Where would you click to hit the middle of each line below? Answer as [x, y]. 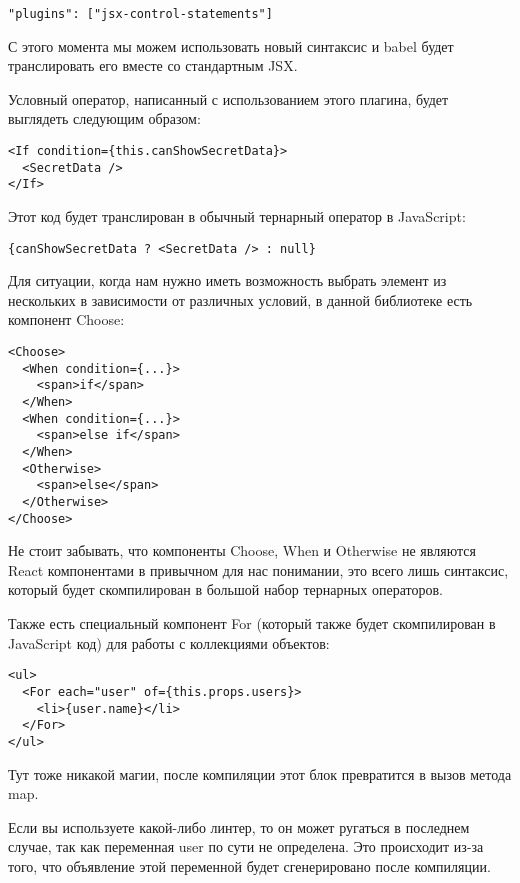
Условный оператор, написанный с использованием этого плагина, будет [228, 98]
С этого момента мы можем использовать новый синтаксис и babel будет [231, 45]
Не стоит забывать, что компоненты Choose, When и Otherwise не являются [242, 550]
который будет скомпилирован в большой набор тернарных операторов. [225, 589]
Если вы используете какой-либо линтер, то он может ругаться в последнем [239, 826]
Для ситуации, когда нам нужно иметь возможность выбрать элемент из [227, 280]
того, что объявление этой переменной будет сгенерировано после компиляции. [249, 865]
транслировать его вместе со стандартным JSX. [153, 65]
